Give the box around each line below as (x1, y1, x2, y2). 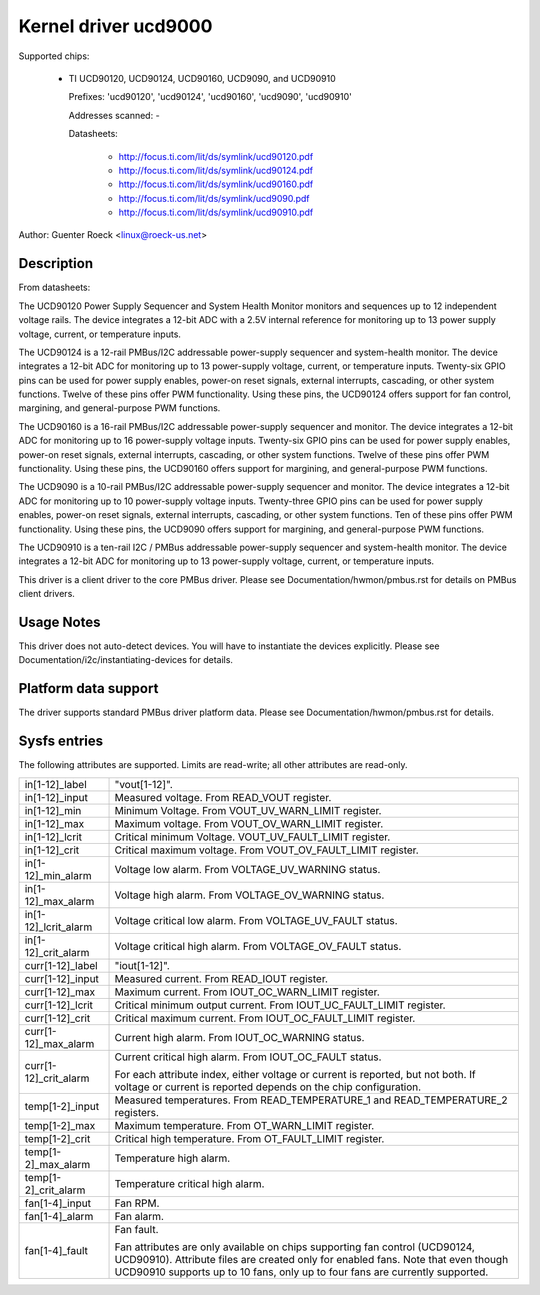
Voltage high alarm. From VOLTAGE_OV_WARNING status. (114, 888, 385, 902)
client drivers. (18, 588, 75, 600)
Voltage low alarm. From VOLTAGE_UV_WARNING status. (114, 862, 381, 876)
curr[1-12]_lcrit (24, 998, 94, 1012)
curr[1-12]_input (24, 971, 100, 985)
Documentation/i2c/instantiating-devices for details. (18, 654, 234, 666)
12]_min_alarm (24, 868, 92, 882)
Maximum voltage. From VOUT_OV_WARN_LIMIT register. (114, 816, 384, 830)
